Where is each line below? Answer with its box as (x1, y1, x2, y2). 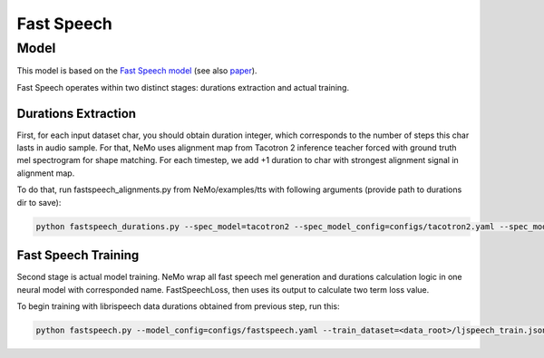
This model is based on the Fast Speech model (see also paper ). (16, 65, 257, 76)
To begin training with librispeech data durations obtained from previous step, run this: (16, 300, 340, 312)
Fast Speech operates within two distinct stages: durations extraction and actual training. (16, 82, 349, 92)
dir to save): (16, 197, 62, 208)
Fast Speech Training (16, 247, 140, 263)
